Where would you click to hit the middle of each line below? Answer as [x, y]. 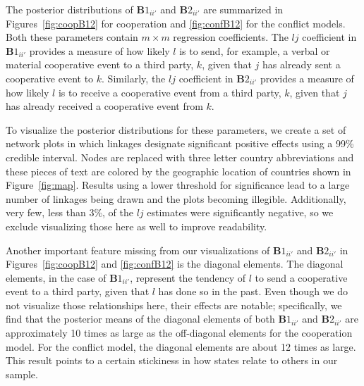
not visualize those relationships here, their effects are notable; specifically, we [174, 305]
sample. [22, 374]
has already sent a [302, 64]
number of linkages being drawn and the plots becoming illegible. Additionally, [176, 198]
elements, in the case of [56, 277]
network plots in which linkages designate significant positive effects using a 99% [180, 143]
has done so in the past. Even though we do [253, 291]
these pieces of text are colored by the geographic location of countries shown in [178, 171]
